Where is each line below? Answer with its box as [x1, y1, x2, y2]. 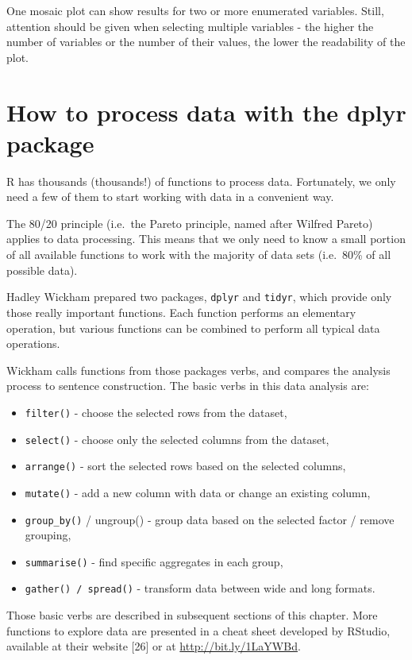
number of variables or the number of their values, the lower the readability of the [6, 33, 406, 50]
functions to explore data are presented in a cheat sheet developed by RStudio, [6, 622, 391, 639]
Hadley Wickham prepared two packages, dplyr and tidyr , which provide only [6, 288, 392, 305]
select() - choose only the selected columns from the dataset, [25, 430, 329, 447]
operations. [6, 335, 60, 352]
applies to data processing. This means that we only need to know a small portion [6, 230, 406, 247]
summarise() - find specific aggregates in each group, [25, 553, 283, 569]
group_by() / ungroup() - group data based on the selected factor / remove [25, 511, 395, 527]
